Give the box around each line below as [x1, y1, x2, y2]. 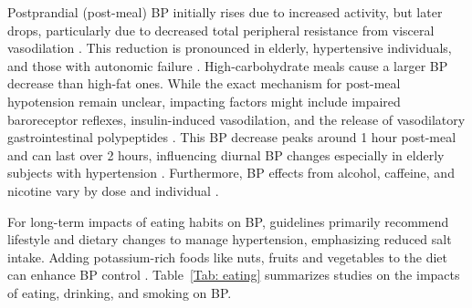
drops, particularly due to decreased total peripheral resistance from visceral [7, 20, 435, 39]
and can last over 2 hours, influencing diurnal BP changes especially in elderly [7, 145, 445, 164]
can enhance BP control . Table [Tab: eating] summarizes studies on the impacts [7, 265, 460, 284]
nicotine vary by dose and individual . [7, 180, 219, 200]
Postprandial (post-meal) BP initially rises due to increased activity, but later [7, 3, 443, 21]
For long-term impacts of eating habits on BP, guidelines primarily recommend [7, 211, 449, 231]
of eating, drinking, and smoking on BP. [7, 282, 232, 302]
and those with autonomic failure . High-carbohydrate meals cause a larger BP [7, 56, 448, 75]
